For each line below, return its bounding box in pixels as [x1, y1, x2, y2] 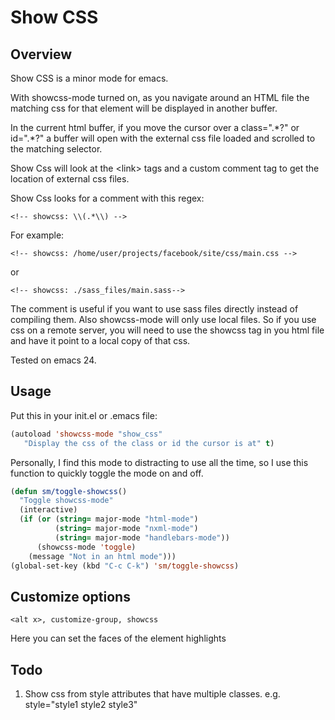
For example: [10, 229, 65, 241]
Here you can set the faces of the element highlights [10, 632, 227, 645]
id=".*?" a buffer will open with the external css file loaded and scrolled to [10, 132, 316, 144]
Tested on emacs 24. [10, 354, 97, 366]
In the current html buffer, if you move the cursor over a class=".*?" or [10, 122, 300, 133]
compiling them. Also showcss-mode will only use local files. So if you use [10, 314, 317, 325]
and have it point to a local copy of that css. [10, 335, 191, 346]
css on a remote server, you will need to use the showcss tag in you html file [10, 324, 325, 336]
